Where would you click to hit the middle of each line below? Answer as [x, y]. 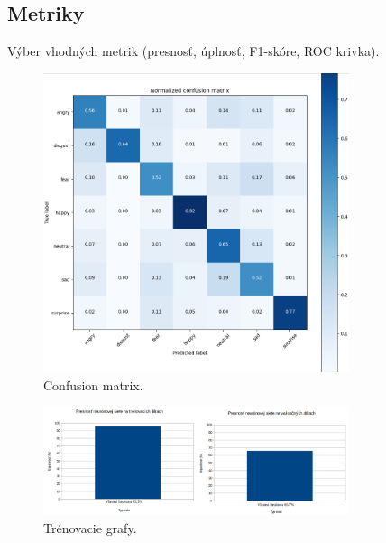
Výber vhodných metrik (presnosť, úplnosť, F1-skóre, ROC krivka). [193, 51]
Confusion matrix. [93, 384]
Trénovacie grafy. [90, 527]
